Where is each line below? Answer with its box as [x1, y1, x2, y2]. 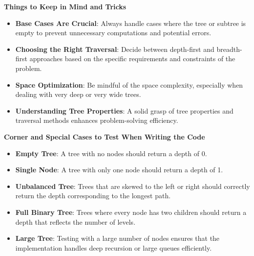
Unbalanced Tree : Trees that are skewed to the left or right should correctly [15, 181, 250, 191]
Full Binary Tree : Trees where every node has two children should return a [15, 207, 247, 217]
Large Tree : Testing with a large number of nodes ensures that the [15, 233, 220, 243]
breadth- [216, 44, 242, 54]
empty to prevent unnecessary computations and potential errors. [15, 27, 212, 38]
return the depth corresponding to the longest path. [15, 190, 171, 201]
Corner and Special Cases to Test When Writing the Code [4, 131, 205, 141]
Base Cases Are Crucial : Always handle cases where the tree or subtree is [15, 18, 246, 28]
